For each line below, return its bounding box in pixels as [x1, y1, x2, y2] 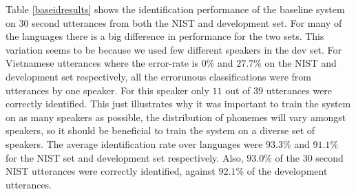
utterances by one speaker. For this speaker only [6, 83, 209, 97]
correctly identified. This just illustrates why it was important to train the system [6, 96, 351, 111]
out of [225, 83, 251, 97]
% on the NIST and [253, 56, 337, 70]
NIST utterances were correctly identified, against [6, 164, 216, 178]
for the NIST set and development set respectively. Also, [6, 150, 244, 164]
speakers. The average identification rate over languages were [6, 136, 263, 151]
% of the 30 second [264, 150, 344, 164]
